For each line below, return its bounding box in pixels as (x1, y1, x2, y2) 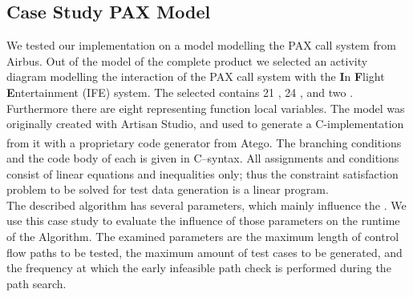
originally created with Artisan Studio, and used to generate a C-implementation (6, 115, 404, 132)
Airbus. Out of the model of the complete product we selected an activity (6, 52, 368, 69)
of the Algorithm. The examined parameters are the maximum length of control (6, 227, 399, 244)
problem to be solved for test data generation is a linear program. (6, 181, 329, 198)
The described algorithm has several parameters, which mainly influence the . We (6, 196, 407, 213)
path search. (6, 275, 67, 291)
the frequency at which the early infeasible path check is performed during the (6, 259, 391, 276)
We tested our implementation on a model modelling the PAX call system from (6, 37, 396, 54)
